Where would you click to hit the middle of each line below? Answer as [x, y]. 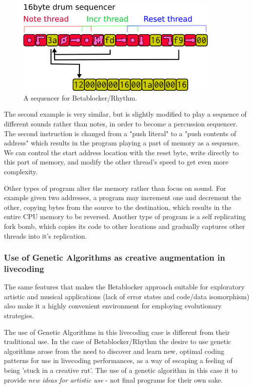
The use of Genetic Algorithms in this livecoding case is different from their [117, 332]
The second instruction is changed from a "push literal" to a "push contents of [120, 133]
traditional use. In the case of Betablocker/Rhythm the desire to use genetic [118, 341]
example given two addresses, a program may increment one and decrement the [123, 197]
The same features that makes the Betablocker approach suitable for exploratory [124, 287]
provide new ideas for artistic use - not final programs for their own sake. [114, 379]
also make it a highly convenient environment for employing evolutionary [113, 306]
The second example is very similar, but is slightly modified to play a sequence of [125, 114]
